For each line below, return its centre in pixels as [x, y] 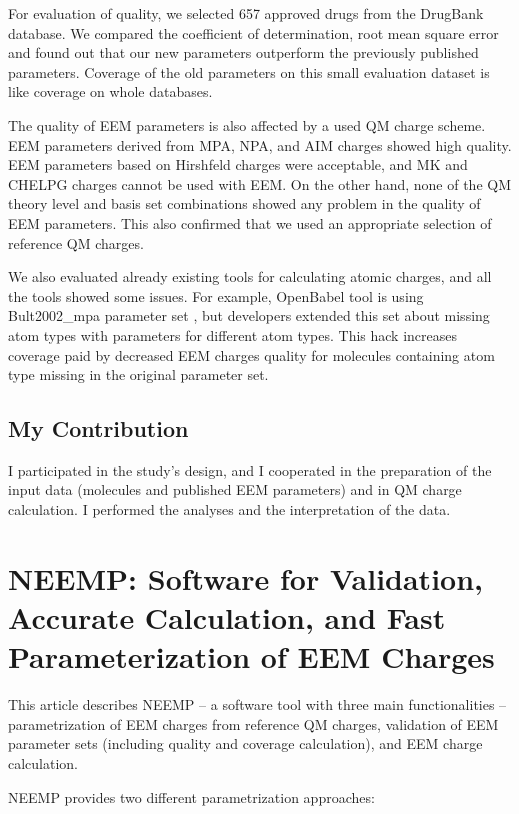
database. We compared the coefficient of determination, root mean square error [253, 32]
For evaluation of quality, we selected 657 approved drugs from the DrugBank [246, 13]
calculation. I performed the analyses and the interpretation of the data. [229, 509]
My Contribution [98, 428]
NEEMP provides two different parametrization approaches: [191, 796]
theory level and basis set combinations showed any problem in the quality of [244, 203]
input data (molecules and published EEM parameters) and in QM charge [235, 489]
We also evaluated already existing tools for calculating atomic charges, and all [250, 276]
